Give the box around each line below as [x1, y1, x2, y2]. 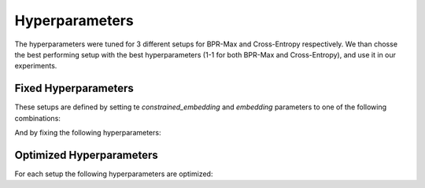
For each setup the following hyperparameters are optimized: [14, 169, 213, 179]
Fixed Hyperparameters [14, 82, 134, 95]
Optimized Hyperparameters [14, 148, 159, 161]
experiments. [14, 61, 57, 71]
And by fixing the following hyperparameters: [14, 128, 161, 138]
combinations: [14, 113, 61, 123]
